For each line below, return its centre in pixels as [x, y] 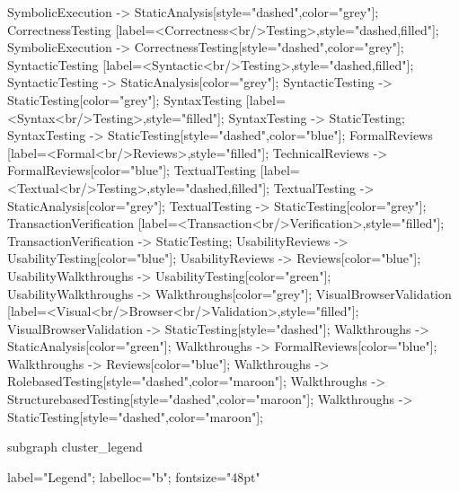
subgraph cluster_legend [75, 447]
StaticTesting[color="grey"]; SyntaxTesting [125, 99]
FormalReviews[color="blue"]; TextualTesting [132, 170]
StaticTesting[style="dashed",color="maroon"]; [135, 416]
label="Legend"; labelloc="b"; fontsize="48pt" [134, 476]
